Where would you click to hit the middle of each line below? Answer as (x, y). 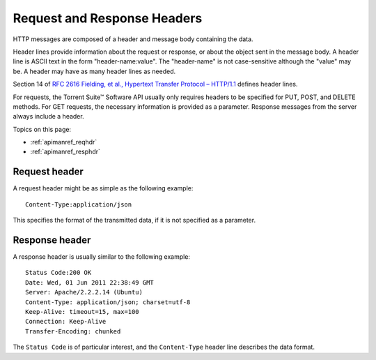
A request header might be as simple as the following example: (103, 188)
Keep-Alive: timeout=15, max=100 (82, 312)
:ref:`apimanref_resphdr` (65, 152)
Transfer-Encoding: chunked (73, 331)
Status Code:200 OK (58, 273)
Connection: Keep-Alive (66, 322)
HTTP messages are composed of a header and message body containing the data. (133, 39)
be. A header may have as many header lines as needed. (94, 71)
